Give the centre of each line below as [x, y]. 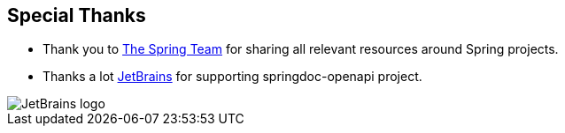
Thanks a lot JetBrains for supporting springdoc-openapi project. [232, 77]
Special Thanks [77, 15]
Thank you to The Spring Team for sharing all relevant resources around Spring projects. [301, 49]
